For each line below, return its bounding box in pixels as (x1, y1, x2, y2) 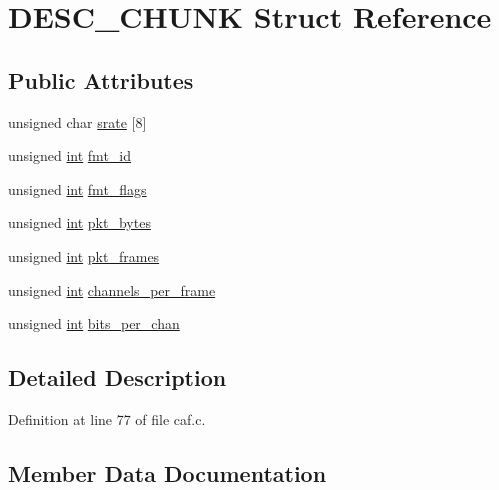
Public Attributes (8, 64, 194, 95)
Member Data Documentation (8, 457, 327, 488)
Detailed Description (8, 362, 227, 393)
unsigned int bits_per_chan (8, 313, 180, 334)
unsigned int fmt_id (8, 145, 132, 166)
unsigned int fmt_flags (8, 178, 147, 199)
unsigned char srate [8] (8, 111, 147, 132)
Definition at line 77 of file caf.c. (8, 408, 206, 429)
